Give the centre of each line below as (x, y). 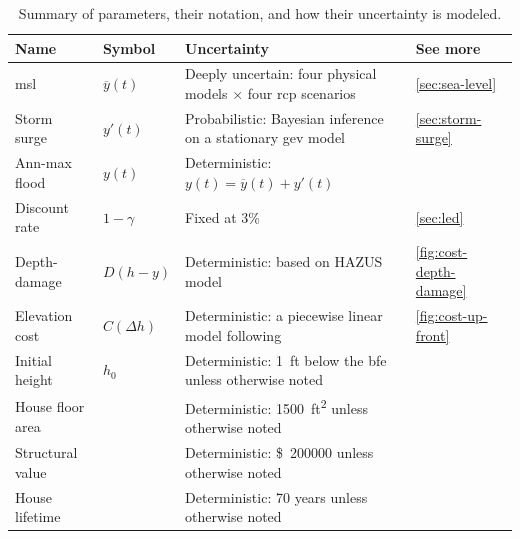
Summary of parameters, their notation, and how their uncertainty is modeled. (260, 13)
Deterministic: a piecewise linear (284, 315)
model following (233, 334)
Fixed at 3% (222, 216)
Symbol (129, 47)
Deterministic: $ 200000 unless (279, 452)
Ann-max (43, 162)
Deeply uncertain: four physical (281, 73)
